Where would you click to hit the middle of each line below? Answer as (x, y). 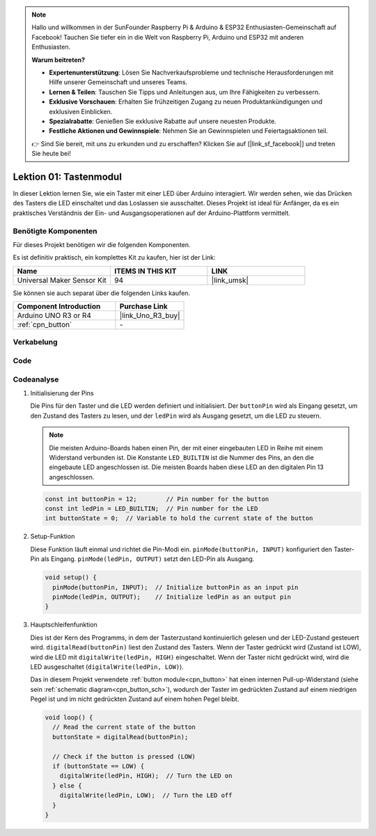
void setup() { (71, 577)
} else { (67, 786)
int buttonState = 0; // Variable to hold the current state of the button (179, 518)
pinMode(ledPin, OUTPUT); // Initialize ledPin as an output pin (172, 597)
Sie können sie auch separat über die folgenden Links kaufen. (102, 293)
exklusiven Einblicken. (81, 111)
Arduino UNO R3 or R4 (54, 315)
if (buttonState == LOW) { (99, 766)
